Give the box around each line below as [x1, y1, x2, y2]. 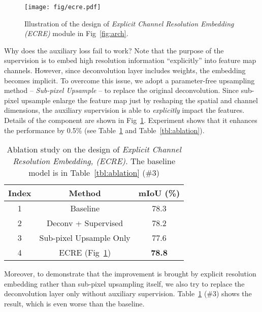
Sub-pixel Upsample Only [39, 232, 130, 244]
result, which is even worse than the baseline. [4, 298, 145, 308]
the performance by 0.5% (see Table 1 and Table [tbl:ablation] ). [4, 124, 205, 135]
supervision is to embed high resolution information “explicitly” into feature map [4, 55, 256, 66]
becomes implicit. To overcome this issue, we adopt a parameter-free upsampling [4, 75, 255, 85]
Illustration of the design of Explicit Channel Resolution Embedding [24, 18, 234, 28]
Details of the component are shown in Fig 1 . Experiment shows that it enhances [4, 115, 257, 125]
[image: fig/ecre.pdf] [24, 4, 101, 11]
